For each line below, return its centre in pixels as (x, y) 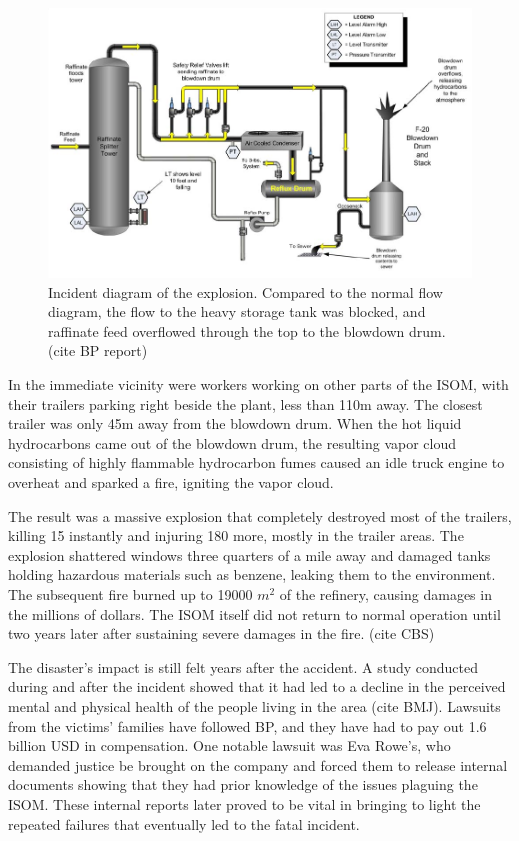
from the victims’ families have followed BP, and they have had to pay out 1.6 (247, 725)
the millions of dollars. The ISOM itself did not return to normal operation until (254, 613)
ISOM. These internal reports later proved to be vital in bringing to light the (244, 803)
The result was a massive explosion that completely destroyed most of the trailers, (260, 515)
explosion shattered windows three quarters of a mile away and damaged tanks (249, 554)
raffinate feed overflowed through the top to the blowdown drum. (247, 330)
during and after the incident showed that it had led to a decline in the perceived (257, 686)
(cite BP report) (98, 350)
